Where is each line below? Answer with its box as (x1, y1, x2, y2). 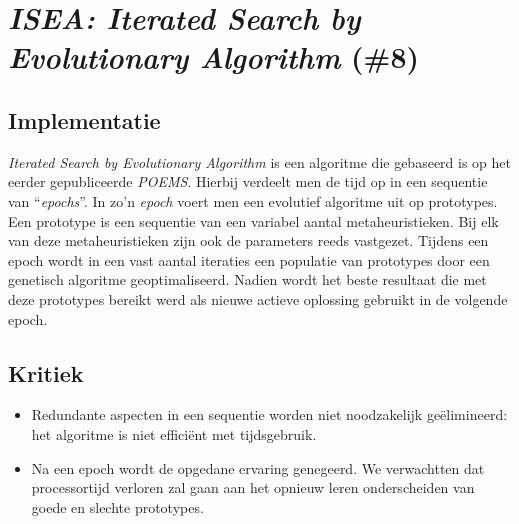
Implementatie (8, 104, 161, 135)
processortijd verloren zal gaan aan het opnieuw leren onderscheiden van (31, 477, 475, 498)
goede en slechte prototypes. (31, 496, 204, 517)
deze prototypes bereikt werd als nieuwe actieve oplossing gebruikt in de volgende (8, 288, 508, 309)
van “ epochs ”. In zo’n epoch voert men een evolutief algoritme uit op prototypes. (8, 190, 498, 211)
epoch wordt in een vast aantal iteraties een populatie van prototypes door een (8, 249, 490, 270)
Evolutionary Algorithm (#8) (8, 36, 420, 78)
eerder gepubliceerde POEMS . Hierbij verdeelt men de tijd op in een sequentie (8, 171, 488, 192)
